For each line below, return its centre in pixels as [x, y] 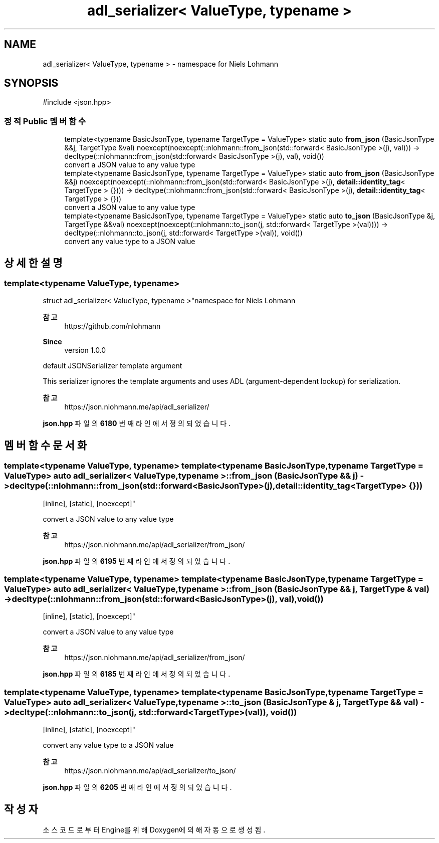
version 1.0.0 [85, 350]
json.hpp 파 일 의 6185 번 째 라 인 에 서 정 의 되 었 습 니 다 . [137, 674]
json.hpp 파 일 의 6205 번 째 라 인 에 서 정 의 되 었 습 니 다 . [137, 787]
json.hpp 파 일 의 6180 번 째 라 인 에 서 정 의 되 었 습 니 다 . [137, 424]
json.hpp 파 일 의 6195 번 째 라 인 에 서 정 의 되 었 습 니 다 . [137, 561]
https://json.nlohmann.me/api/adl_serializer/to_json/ [150, 771]
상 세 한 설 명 [33, 263]
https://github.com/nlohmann [113, 326]
